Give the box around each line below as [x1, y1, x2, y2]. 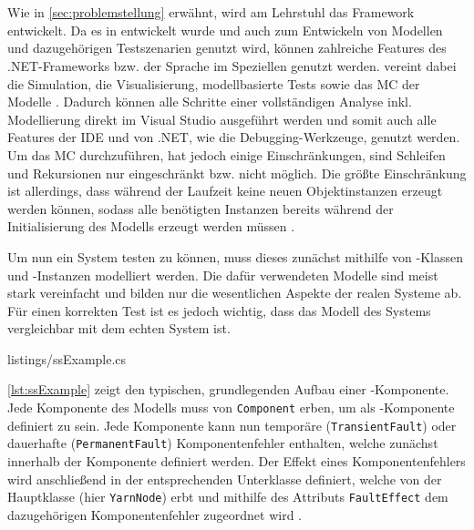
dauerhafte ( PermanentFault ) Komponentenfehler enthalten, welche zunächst [7, 433, 438, 453]
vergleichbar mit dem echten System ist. [7, 319, 231, 338]
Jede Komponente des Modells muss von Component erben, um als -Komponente [7, 398, 455, 417]
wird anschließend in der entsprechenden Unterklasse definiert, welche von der [7, 469, 442, 488]
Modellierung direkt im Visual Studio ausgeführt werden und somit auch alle [7, 109, 437, 128]
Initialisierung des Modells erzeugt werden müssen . [7, 217, 295, 236]
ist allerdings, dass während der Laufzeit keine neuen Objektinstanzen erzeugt [7, 181, 443, 200]
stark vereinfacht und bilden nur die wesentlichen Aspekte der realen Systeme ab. [7, 283, 462, 302]
